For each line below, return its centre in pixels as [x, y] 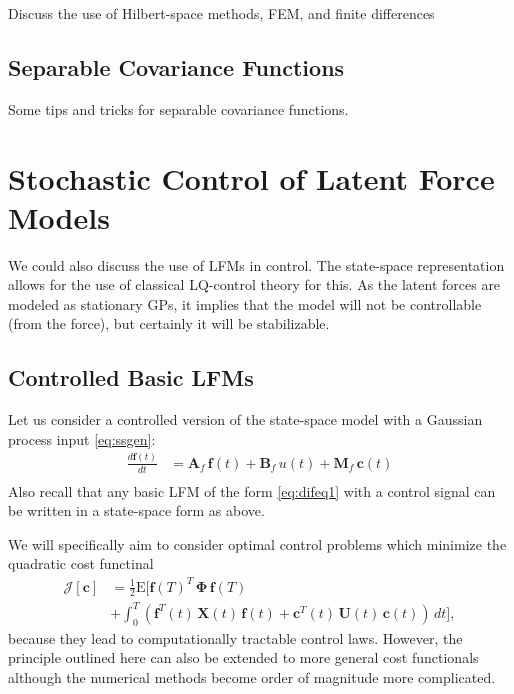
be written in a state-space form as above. [136, 510]
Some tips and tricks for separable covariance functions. [178, 108]
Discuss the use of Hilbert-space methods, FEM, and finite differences [221, 13]
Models [59, 216]
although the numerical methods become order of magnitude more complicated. [252, 676]
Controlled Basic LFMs [131, 377]
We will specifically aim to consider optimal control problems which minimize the [257, 543]
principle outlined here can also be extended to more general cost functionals [243, 657]
